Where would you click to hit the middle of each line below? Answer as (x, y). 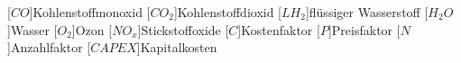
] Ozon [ (92, 29)
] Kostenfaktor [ (279, 29)
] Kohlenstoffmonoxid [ (90, 12)
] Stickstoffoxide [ (183, 29)
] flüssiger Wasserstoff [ (367, 12)
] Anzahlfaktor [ (49, 47)
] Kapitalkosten (177, 47)
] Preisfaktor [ (364, 29)
